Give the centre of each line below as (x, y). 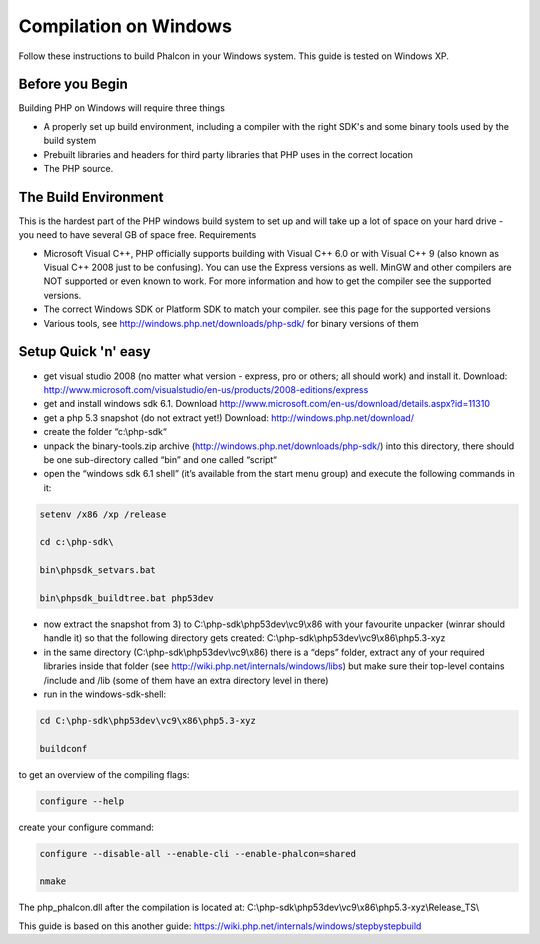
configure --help (82, 801)
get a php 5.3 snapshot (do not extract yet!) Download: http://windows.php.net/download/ (229, 417)
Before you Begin (73, 84)
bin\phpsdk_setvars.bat (98, 570)
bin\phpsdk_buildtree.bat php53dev (126, 598)
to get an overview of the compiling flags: (104, 774)
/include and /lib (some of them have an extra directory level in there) (186, 680)
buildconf (63, 748)
